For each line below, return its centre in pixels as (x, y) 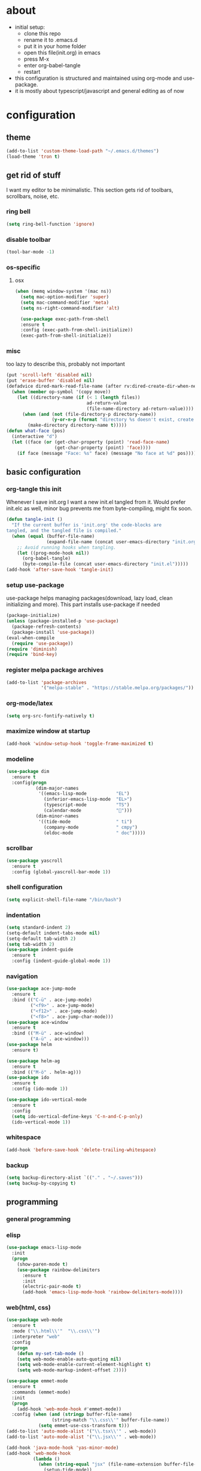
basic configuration (44, 472)
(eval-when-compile (31, 638)
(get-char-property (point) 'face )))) (103, 448)
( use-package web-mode (34, 1320)
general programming (38, 1219)
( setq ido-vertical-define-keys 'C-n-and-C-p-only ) (77, 1116)
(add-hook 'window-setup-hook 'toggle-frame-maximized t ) (80, 744)
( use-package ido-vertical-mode (46, 1100)
